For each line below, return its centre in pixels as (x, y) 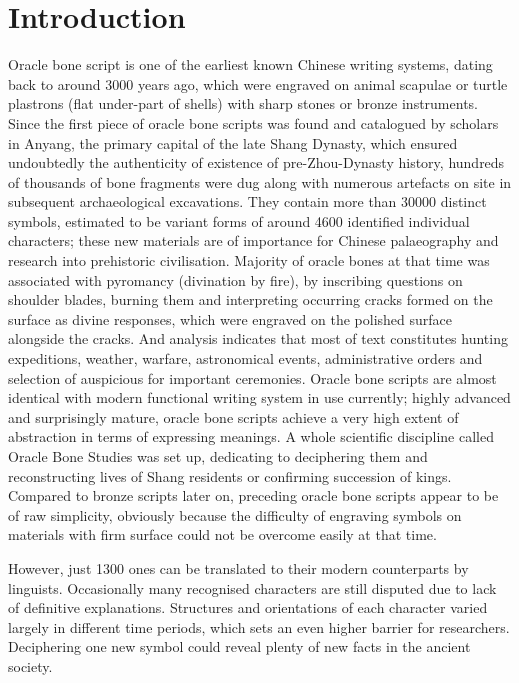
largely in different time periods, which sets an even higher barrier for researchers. (259, 626)
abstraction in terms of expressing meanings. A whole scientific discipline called (251, 436)
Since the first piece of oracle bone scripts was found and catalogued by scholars (253, 122)
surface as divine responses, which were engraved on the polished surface (230, 318)
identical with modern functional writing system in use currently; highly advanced (259, 397)
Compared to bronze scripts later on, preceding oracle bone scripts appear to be (253, 495)
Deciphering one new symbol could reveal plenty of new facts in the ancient (239, 646)
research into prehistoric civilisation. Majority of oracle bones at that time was (249, 260)
